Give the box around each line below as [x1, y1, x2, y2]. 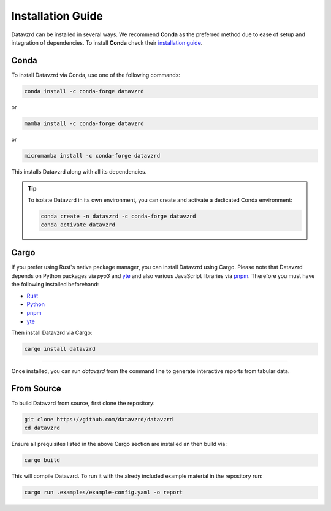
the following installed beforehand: [11, 281, 99, 288]
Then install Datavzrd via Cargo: [11, 329, 93, 337]
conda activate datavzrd [40, 221, 116, 228]
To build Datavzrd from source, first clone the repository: [11, 399, 155, 407]
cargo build [24, 457, 61, 464]
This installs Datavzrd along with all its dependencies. [11, 167, 147, 175]
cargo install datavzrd [24, 345, 96, 353]
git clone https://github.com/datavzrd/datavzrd [24, 416, 173, 423]
